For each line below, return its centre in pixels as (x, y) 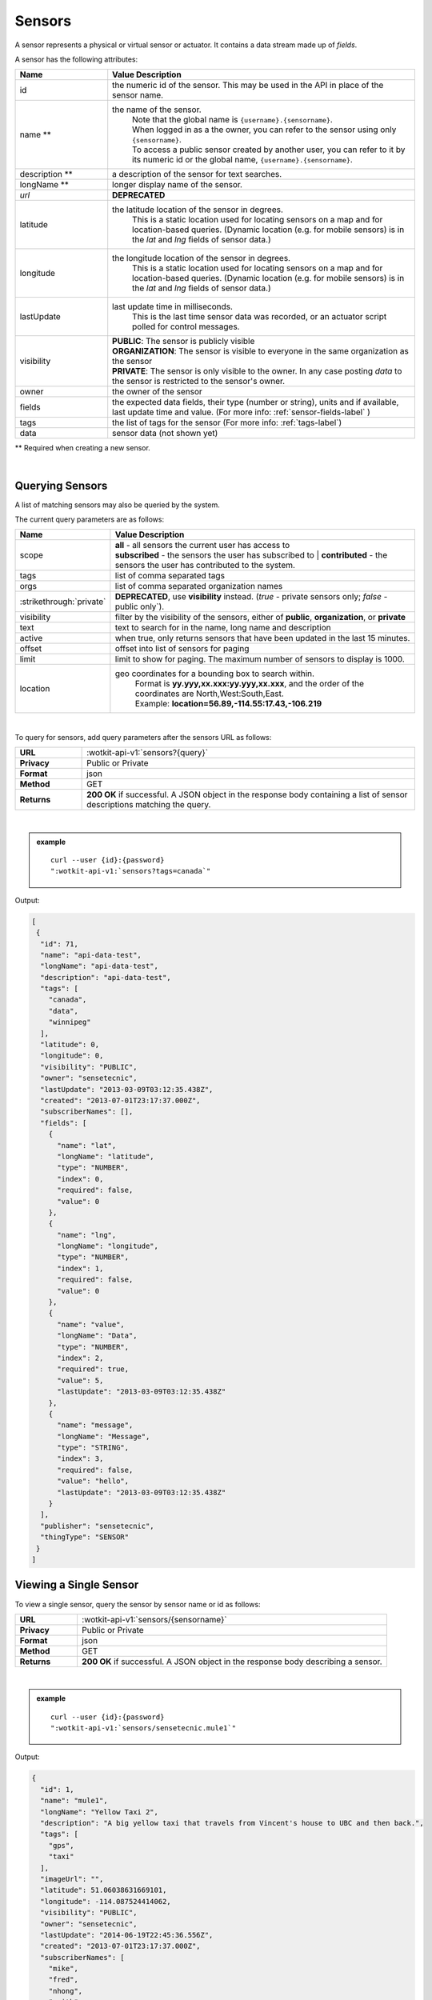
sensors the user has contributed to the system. (205, 566)
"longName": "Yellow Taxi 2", (100, 1812)
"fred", (64, 1980)
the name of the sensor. (157, 110)
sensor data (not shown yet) (165, 434)
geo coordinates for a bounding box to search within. (215, 674)
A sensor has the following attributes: (76, 59)
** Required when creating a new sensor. (83, 448)
